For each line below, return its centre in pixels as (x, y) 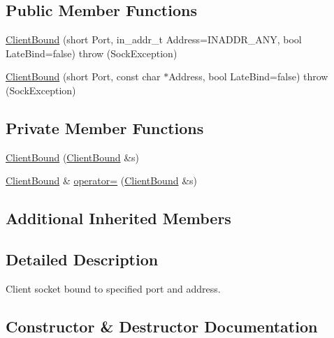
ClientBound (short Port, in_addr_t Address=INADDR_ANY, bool (154, 39)
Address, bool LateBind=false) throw (248, 76)
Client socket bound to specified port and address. (113, 288)
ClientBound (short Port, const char (83, 76)
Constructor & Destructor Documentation (162, 326)
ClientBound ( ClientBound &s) (73, 157)
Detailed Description (82, 259)
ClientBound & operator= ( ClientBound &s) (102, 181)
